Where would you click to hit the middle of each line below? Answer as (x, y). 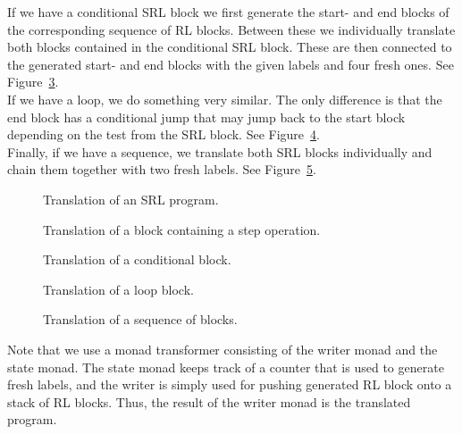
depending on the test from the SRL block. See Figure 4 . (164, 134)
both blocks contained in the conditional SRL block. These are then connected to (230, 47)
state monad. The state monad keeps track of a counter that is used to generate (226, 367)
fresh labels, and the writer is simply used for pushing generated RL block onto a (230, 384)
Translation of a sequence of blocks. (140, 319)
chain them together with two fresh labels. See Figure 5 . (162, 169)
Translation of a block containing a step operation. (182, 229)
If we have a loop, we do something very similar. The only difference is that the (225, 99)
